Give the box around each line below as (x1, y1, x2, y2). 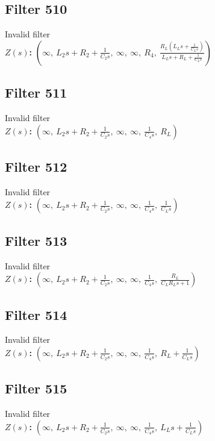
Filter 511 (5, 83, 67, 102)
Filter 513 (5, 231, 67, 249)
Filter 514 (5, 305, 67, 324)
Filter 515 (5, 379, 67, 398)
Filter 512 (5, 157, 67, 175)
